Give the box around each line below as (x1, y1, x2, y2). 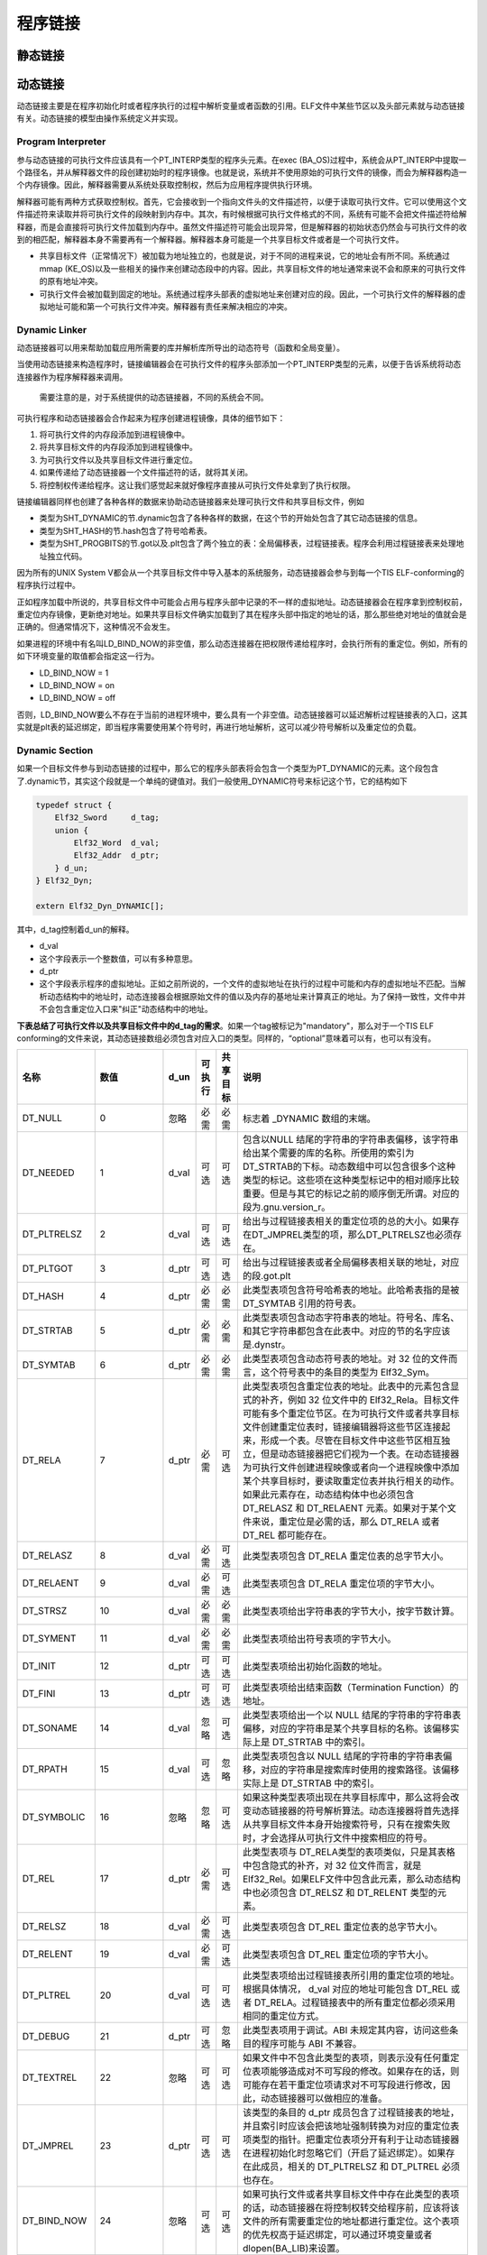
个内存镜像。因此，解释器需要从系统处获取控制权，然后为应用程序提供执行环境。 (16, 179, 317, 190)
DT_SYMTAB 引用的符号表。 (242, 1297, 363, 1310)
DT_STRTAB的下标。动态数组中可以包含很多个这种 (242, 1160, 455, 1173)
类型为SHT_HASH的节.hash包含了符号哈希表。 (39, 525, 212, 536)
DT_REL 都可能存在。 (242, 1529, 333, 1542)
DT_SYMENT (22, 1633, 77, 1645)
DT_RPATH (22, 1763, 68, 1776)
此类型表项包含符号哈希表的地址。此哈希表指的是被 (242, 1284, 460, 1296)
